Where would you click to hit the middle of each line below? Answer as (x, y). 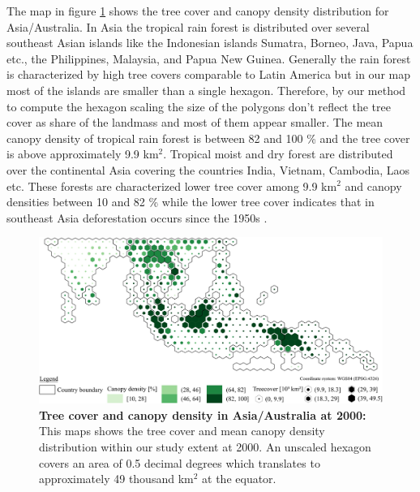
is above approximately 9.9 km (83, 154)
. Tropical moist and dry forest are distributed (278, 154)
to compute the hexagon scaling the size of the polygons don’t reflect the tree (199, 106)
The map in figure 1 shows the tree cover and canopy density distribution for (198, 11)
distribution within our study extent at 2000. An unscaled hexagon (205, 447)
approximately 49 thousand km (116, 479)
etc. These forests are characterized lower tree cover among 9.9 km (172, 186)
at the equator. (239, 479)
